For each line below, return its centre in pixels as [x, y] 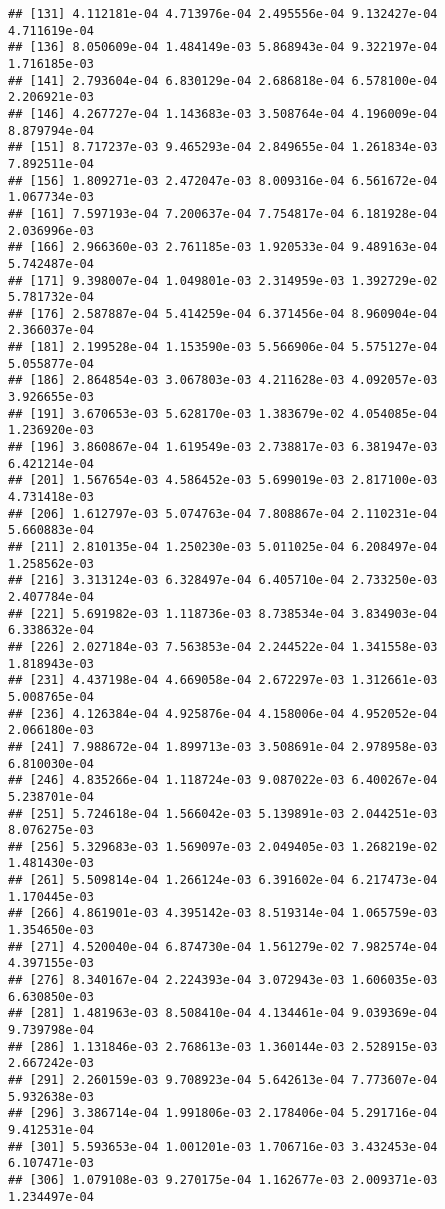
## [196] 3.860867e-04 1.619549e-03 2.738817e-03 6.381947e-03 [223, 447]
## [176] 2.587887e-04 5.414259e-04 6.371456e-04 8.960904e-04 [223, 313]
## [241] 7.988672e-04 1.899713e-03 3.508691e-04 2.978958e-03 [223, 746]
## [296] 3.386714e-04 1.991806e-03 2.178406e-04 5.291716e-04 [223, 1113]
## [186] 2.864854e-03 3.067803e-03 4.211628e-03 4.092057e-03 [223, 380]
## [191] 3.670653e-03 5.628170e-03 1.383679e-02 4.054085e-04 [223, 413]
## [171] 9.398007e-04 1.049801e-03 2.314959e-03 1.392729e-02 [223, 280]
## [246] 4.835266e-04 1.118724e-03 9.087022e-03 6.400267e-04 [223, 780]
